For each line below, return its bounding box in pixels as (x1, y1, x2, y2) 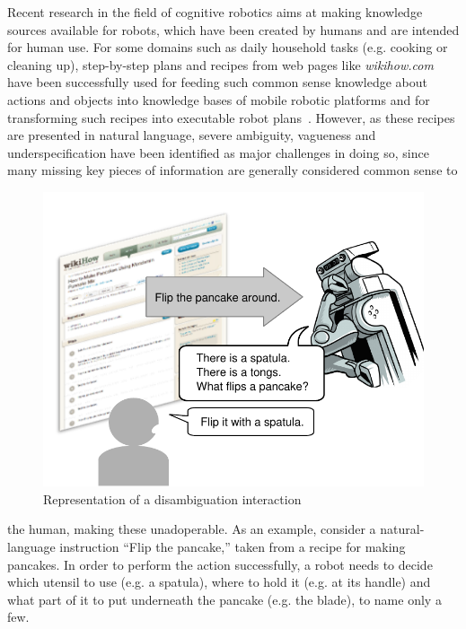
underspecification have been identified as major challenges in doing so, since (7, 143, 429, 162)
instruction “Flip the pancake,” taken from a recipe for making (59, 537, 406, 555)
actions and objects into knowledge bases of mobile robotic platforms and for (7, 90, 430, 109)
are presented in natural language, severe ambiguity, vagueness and (7, 126, 376, 144)
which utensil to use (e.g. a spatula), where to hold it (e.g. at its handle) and (7, 572, 431, 591)
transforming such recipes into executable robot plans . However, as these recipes (7, 108, 455, 127)
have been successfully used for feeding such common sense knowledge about (7, 73, 427, 92)
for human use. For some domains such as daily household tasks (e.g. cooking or (7, 38, 448, 57)
